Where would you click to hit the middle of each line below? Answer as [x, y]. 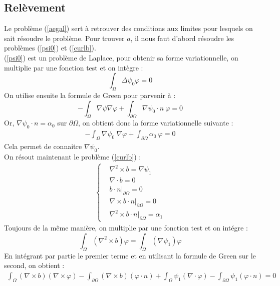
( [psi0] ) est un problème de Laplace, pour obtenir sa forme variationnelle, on [121, 57]
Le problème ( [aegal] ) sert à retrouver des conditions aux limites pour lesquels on [128, 28]
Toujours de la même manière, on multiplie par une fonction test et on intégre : [126, 228]
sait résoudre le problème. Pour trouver [64, 38]
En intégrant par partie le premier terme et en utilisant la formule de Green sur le [130, 255]
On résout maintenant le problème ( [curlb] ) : [73, 156]
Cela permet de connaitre [43, 146]
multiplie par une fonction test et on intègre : [74, 67]
